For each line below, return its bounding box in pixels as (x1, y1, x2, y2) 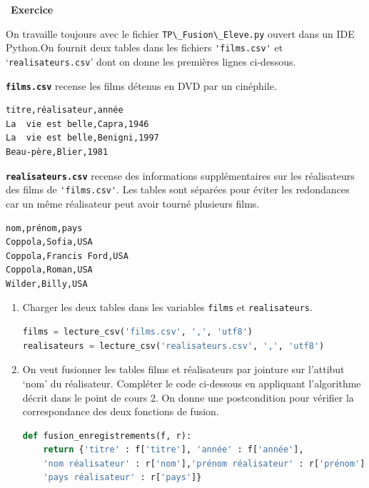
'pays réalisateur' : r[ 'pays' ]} (43, 472, 202, 483)
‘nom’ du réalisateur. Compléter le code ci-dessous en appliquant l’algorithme (22, 375, 361, 390)
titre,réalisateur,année (6, 105, 123, 116)
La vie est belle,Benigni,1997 (6, 133, 159, 143)
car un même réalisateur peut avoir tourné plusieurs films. (6, 195, 260, 210)
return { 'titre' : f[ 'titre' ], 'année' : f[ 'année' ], (43, 444, 304, 455)
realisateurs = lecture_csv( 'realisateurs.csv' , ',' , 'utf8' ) (22, 340, 325, 351)
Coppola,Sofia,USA (6, 237, 93, 248)
